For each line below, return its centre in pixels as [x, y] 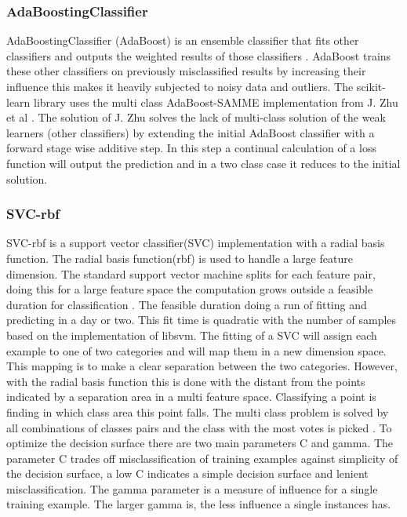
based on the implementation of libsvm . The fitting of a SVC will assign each [192, 335]
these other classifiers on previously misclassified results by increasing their [186, 71]
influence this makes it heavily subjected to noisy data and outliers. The [180, 86]
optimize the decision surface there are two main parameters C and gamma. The [200, 443]
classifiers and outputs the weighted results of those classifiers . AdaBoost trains [199, 55]
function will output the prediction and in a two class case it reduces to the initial [203, 163]
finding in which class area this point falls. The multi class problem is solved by [198, 411]
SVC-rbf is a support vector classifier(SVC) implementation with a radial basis [196, 243]
